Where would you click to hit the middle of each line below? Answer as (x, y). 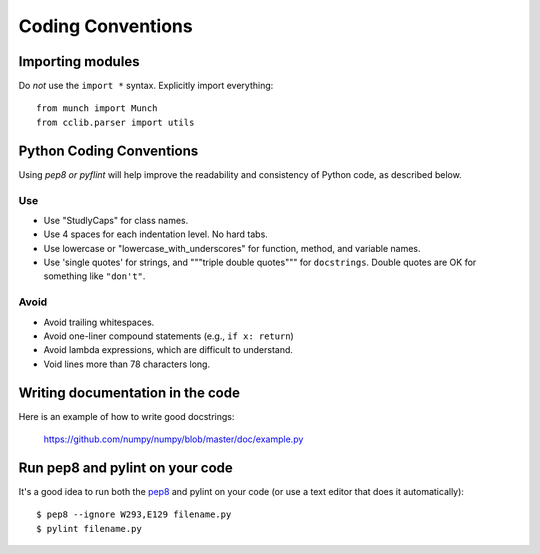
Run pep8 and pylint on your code (126, 467)
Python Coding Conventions (108, 150)
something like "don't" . (94, 276)
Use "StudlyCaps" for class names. (116, 220)
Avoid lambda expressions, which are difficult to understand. (168, 350)
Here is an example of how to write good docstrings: (126, 416)
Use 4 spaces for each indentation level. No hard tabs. (156, 234)
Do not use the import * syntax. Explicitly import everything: (146, 86)
